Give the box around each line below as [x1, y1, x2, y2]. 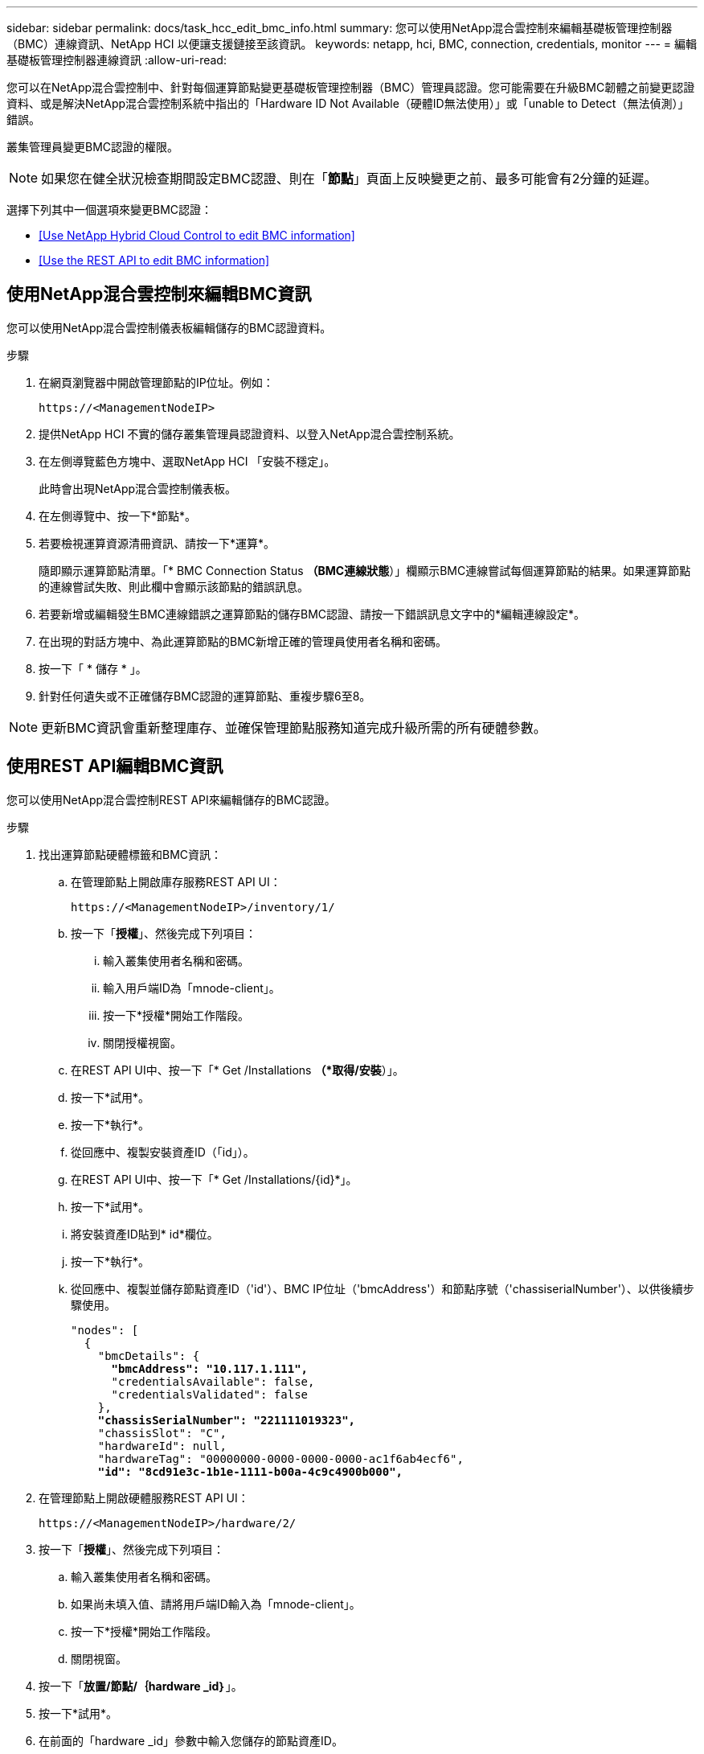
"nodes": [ [71, 1323, 139, 1337]
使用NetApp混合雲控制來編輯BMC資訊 [6, 284, 312, 305]
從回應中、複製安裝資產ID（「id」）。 [71, 1144, 255, 1159]
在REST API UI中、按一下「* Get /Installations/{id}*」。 [71, 1172, 358, 1186]
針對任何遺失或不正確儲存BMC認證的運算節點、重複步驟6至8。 [39, 688, 371, 703]
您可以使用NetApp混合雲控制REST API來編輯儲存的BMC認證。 [6, 792, 336, 807]
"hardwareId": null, [97, 1439, 227, 1452]
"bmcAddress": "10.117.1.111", [111, 1362, 309, 1375]
